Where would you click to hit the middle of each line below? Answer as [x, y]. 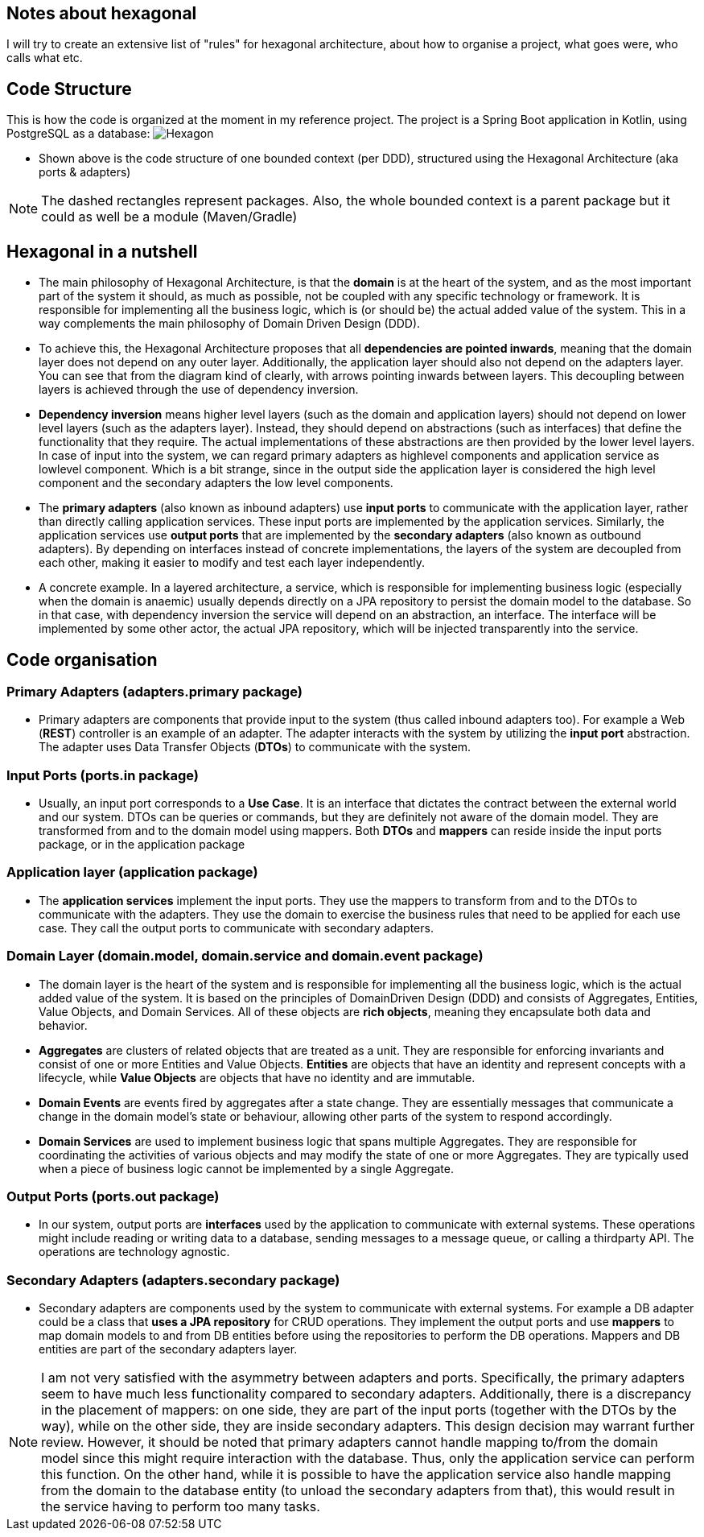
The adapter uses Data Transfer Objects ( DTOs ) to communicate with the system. [255, 747]
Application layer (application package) [132, 872]
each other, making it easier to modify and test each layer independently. [232, 563]
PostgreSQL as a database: [78, 134]
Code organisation [82, 659]
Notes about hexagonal [102, 13]
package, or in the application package [142, 845]
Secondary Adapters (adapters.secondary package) [173, 1280]
